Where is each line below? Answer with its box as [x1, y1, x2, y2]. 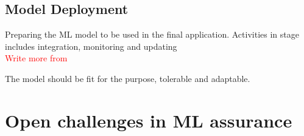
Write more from [5, 52, 68, 64]
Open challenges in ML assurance [5, 107, 292, 132]
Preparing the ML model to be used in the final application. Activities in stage [5, 28, 299, 41]
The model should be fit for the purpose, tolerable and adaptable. [5, 72, 250, 84]
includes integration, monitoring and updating [5, 39, 177, 52]
